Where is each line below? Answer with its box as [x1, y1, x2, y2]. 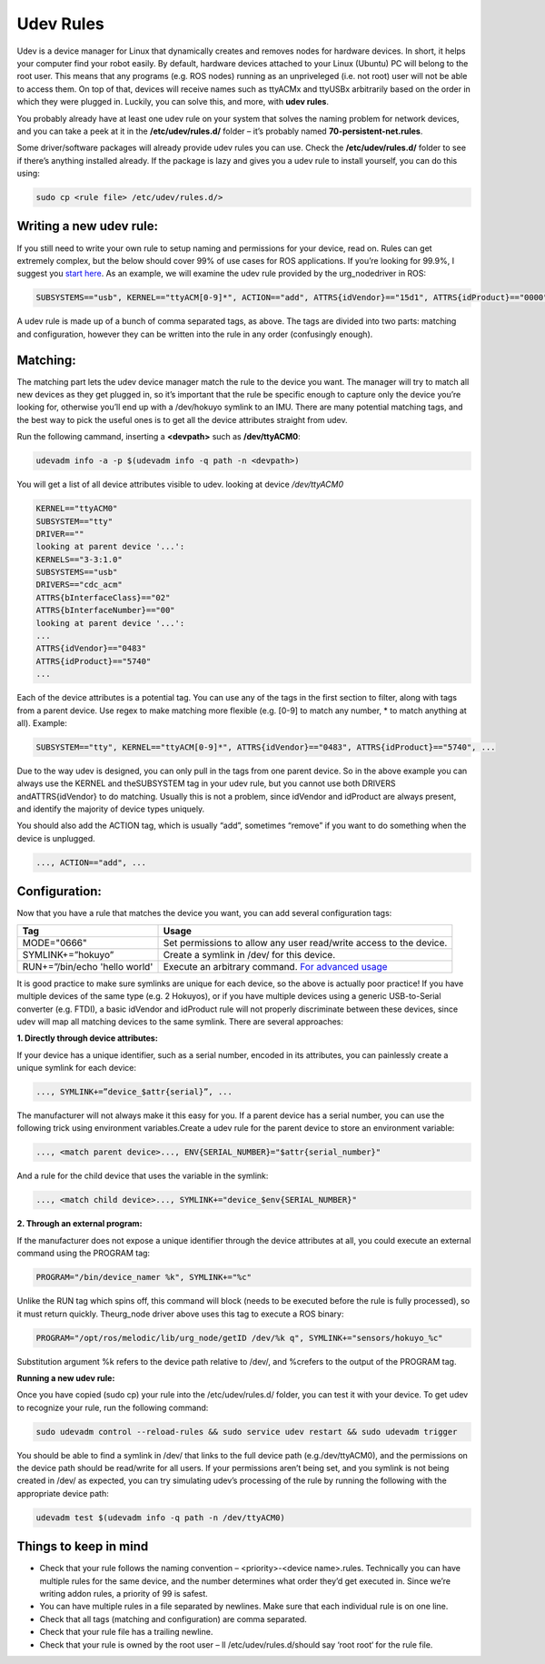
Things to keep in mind [16, 1538, 149, 1555]
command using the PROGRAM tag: [16, 1247, 150, 1259]
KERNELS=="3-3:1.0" [35, 554, 123, 564]
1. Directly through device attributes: [16, 1033, 158, 1044]
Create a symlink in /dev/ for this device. [163, 948, 336, 961]
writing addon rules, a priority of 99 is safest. [39, 1588, 208, 1599]
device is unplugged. [16, 832, 95, 843]
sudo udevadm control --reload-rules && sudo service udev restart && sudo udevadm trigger [35, 1427, 458, 1437]
